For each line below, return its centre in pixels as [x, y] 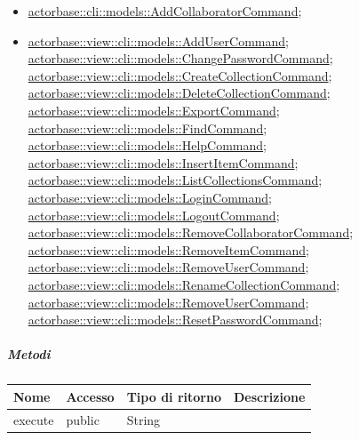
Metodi [29, 354]
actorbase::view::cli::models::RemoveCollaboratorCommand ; [191, 232]
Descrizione [269, 396]
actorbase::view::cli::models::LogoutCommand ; [154, 215]
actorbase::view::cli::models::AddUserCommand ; [158, 40]
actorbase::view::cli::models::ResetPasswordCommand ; [175, 320]
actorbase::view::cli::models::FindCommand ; [148, 128]
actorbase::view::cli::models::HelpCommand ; [147, 145]
